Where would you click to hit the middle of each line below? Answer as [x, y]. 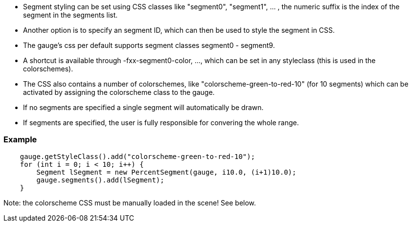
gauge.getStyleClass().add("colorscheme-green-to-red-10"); [137, 156]
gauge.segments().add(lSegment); [100, 180]
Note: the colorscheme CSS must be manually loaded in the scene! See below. [130, 203]
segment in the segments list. [70, 15]
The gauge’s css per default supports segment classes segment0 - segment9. [149, 45]
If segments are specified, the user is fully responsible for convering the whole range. [161, 123]
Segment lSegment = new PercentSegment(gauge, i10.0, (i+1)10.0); [166, 172]
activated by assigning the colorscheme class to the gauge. [119, 92]
